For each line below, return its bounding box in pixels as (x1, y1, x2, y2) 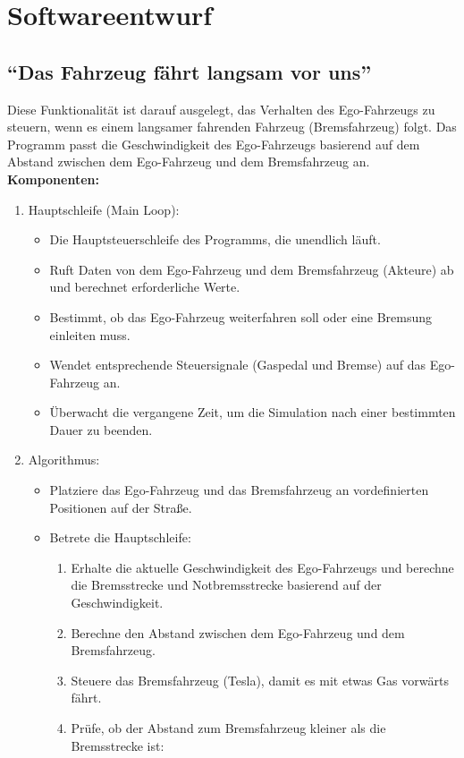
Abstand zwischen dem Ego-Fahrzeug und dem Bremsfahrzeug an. (7, 152, 370, 171)
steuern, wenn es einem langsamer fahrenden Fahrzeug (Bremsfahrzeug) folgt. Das (7, 117, 457, 136)
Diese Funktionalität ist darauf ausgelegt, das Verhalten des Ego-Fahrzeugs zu (7, 99, 435, 118)
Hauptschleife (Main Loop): (28, 200, 180, 218)
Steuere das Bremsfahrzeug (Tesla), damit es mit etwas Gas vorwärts (71, 670, 449, 689)
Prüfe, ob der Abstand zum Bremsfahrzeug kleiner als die (71, 719, 386, 737)
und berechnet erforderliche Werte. (49, 277, 240, 296)
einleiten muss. (49, 325, 131, 344)
